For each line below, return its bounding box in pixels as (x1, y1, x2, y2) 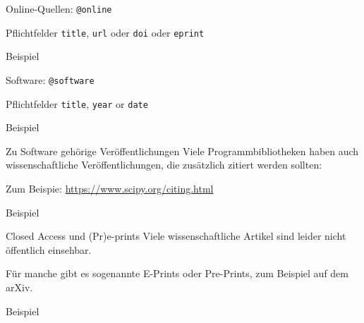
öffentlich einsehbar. (6, 242, 92, 257)
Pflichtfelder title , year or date (6, 96, 148, 111)
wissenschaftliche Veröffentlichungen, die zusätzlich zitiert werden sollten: (6, 157, 322, 172)
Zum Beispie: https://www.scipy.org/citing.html (6, 181, 214, 195)
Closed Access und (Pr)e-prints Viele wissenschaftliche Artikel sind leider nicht (6, 228, 346, 243)
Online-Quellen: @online (6, 1, 112, 16)
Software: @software (6, 72, 95, 87)
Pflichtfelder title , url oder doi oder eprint (6, 25, 205, 39)
